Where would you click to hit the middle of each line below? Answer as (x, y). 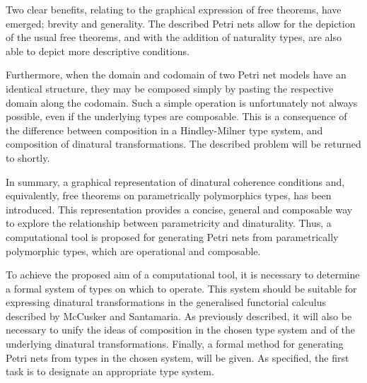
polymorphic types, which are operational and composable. (133, 251)
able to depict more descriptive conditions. (98, 51)
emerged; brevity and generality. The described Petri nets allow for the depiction (181, 23)
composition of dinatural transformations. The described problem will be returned (183, 144)
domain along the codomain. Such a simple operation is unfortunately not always (182, 102)
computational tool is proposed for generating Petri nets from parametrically (172, 236)
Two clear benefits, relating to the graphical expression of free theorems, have (174, 9)
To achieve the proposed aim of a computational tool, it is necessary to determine (183, 275)
